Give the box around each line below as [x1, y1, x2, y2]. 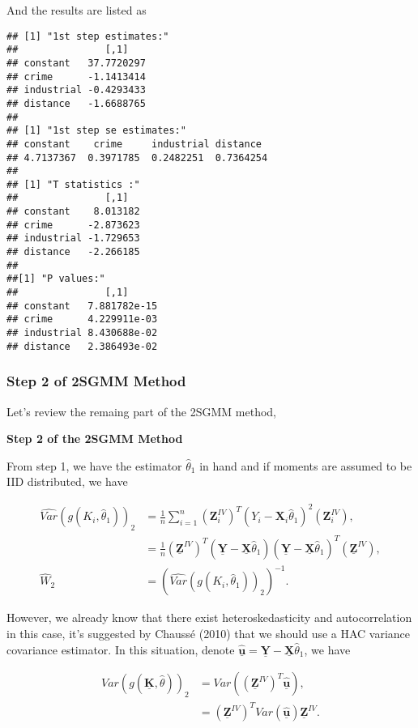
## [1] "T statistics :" [6, 178, 140, 190]
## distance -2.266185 [6, 246, 140, 258]
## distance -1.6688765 [6, 97, 146, 109]
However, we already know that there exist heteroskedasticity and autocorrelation [6, 609, 412, 626]
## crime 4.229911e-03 [6, 313, 158, 326]
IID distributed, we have [6, 473, 128, 490]
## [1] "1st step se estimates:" [6, 125, 186, 137]
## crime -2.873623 [6, 219, 140, 231]
